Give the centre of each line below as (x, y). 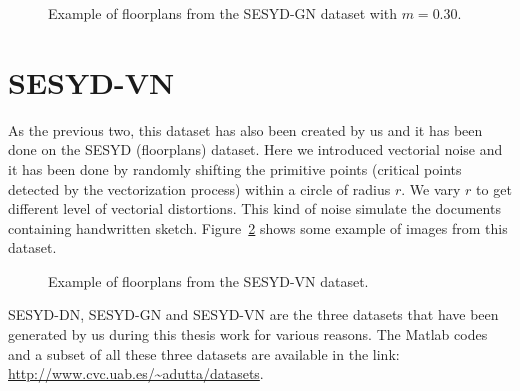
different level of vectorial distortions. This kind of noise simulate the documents (254, 208)
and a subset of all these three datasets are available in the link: (204, 353)
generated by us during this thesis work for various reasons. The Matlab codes (248, 334)
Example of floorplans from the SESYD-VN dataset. (208, 280)
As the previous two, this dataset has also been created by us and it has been (245, 129)
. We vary (431, 188)
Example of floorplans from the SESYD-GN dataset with (223, 13)
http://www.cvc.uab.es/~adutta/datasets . (136, 373)
